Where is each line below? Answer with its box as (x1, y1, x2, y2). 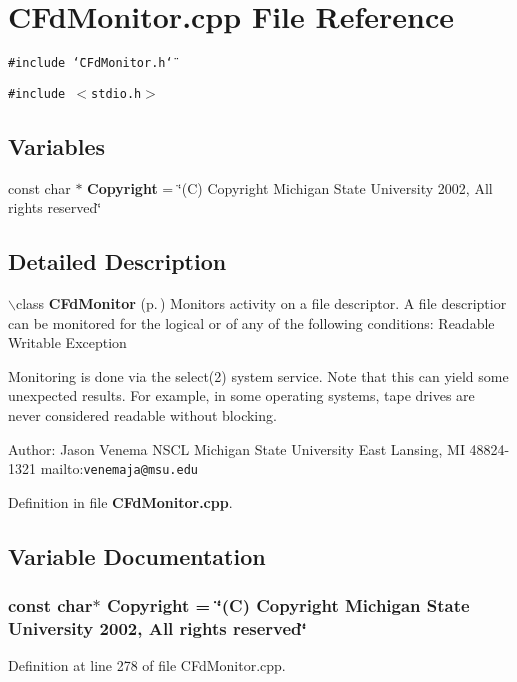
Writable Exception (8, 332, 127, 353)
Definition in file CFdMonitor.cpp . (8, 491, 233, 512)
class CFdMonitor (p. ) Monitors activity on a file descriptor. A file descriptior (15, 293, 507, 314)
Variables (8, 130, 106, 161)
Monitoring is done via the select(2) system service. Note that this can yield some (8, 365, 509, 386)
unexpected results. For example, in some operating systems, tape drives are (8, 385, 475, 406)
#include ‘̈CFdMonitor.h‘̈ (8, 56, 173, 71)
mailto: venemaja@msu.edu (40, 458, 198, 479)
